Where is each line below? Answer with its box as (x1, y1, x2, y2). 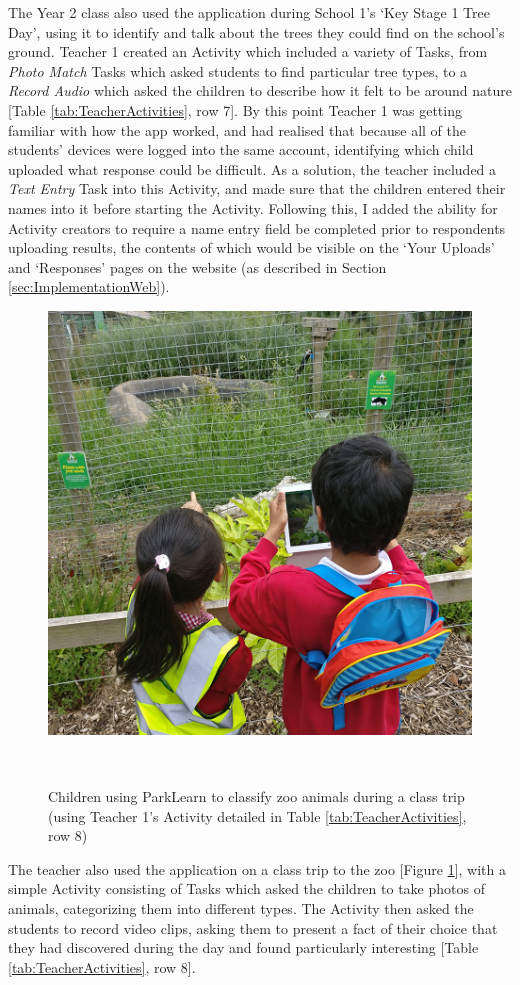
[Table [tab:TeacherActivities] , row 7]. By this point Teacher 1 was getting (8, 99, 462, 120)
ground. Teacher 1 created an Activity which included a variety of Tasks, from (8, 41, 488, 62)
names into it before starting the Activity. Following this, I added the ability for (8, 197, 498, 218)
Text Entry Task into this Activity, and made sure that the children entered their (8, 178, 506, 199)
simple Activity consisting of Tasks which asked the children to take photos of (8, 878, 485, 899)
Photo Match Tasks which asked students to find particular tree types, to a (8, 60, 468, 81)
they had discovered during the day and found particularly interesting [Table (8, 937, 479, 958)
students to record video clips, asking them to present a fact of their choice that (8, 917, 498, 938)
